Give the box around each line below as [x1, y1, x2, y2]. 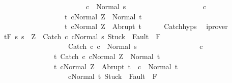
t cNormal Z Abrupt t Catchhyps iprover [64, 21, 228, 32]
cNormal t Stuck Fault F [68, 71, 157, 81]
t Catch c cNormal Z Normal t [53, 50, 160, 61]
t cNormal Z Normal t [64, 11, 142, 21]
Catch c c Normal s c [68, 41, 203, 51]
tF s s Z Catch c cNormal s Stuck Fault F [4, 31, 161, 41]
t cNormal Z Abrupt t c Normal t [53, 61, 178, 71]
